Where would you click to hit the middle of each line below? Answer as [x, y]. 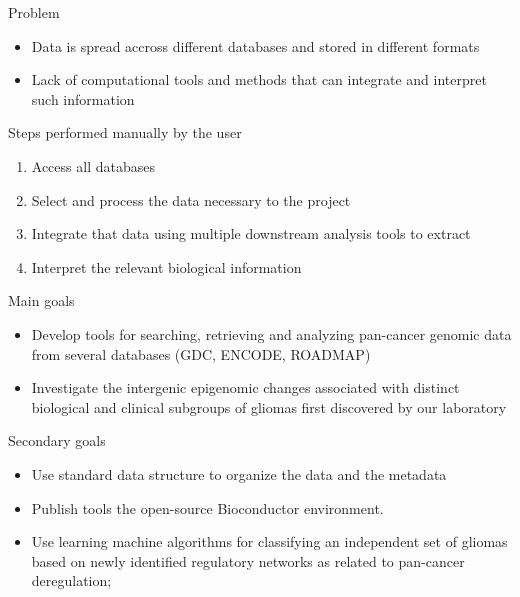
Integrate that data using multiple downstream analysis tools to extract [251, 233]
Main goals [41, 300]
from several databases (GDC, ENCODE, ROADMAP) [201, 353]
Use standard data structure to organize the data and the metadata [239, 473]
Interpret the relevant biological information [166, 266]
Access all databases [93, 165]
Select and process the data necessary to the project [191, 199]
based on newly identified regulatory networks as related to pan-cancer [248, 560]
